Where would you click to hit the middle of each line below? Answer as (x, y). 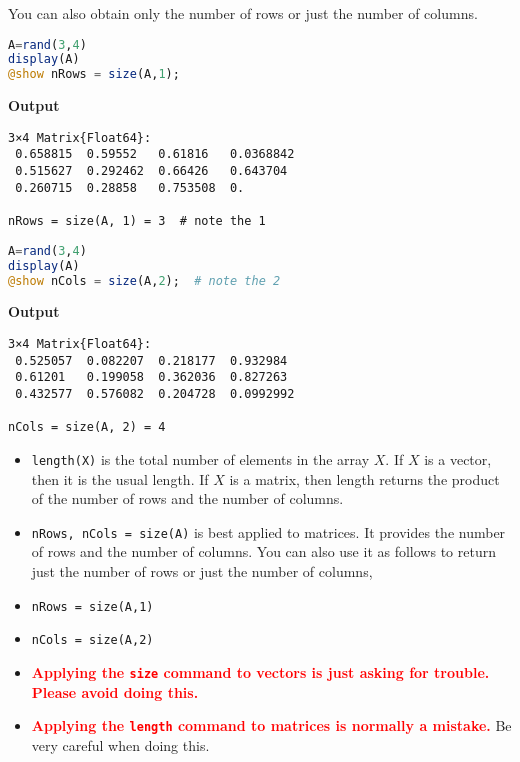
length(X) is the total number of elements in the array (200, 458)
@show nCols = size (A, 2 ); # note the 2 (144, 280)
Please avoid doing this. (115, 691)
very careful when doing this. (120, 744)
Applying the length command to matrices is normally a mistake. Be (271, 725)
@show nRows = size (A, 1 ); (94, 74)
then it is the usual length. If (120, 478)
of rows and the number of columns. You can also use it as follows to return (263, 551)
